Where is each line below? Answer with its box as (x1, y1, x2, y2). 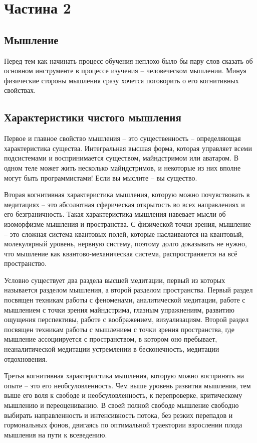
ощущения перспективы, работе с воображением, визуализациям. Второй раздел (4, 314, 249, 325)
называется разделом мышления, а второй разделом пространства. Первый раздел (4, 284, 253, 295)
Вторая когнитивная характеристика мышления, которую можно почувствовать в (4, 189, 250, 200)
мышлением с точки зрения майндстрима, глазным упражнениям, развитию (4, 304, 234, 315)
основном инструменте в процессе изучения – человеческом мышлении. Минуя (4, 65, 246, 76)
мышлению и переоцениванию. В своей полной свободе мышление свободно (4, 400, 239, 410)
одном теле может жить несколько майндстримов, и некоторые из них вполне (4, 162, 241, 173)
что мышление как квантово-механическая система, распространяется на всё (4, 248, 237, 258)
